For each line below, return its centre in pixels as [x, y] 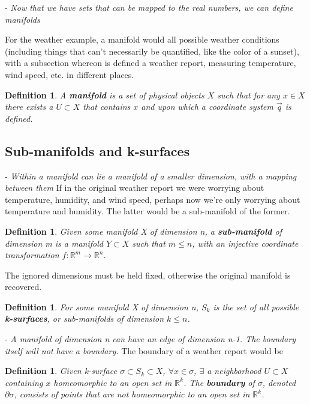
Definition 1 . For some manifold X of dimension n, [102, 306]
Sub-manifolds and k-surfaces [97, 150]
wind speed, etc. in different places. [70, 74]
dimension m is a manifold [54, 243]
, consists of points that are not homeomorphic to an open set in [132, 394]
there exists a [29, 107]
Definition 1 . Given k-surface [61, 371]
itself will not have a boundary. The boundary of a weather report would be [144, 350]
